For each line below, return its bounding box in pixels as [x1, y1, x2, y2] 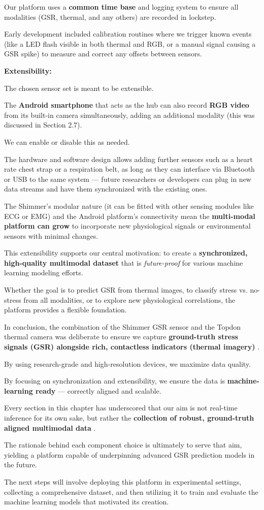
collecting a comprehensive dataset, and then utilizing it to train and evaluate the [4, 486, 258, 497]
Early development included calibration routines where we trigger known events [4, 28, 252, 39]
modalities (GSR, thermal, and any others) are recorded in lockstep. [4, 11, 216, 22]
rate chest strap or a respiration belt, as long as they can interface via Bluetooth [4, 164, 255, 174]
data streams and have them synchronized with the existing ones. [4, 183, 208, 194]
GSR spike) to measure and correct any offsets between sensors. [4, 48, 202, 59]
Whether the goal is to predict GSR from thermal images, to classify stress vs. [4, 284, 248, 295]
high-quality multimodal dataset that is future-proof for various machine [4, 257, 243, 268]
